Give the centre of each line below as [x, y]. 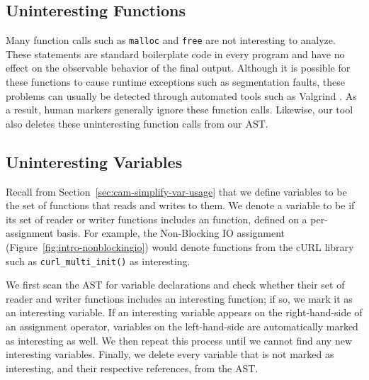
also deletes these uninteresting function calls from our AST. [137, 123]
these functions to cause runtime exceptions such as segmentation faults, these [176, 82]
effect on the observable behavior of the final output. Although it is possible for [178, 68]
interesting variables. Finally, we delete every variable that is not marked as [170, 354]
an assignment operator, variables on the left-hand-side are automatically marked [182, 326]
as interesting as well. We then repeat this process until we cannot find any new [179, 340]
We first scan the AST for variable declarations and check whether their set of [175, 285]
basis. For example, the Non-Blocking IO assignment [171, 233]
